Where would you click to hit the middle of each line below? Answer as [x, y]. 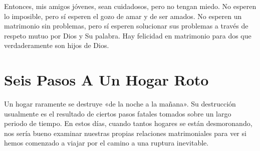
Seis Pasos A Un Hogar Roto [106, 80]
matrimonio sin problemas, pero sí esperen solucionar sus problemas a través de [126, 26]
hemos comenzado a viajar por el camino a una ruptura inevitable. [106, 143]
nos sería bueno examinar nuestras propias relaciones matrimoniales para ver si [125, 133]
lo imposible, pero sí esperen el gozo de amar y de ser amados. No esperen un [123, 16]
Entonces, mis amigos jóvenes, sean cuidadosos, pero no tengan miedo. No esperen [130, 6]
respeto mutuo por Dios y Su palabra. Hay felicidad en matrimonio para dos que [128, 35]
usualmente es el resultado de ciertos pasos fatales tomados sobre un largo [118, 113]
